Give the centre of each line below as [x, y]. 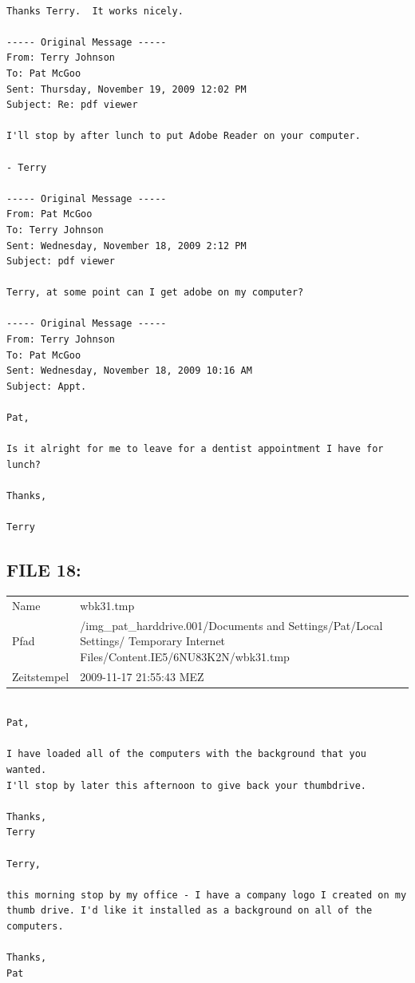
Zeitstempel [41, 676]
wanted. [27, 770]
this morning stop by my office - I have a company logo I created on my [207, 895]
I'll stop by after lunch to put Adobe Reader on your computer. [184, 136]
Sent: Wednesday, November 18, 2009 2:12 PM [126, 246]
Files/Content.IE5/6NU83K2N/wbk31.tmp [185, 656]
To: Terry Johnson [55, 230]
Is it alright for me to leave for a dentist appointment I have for [195, 449]
